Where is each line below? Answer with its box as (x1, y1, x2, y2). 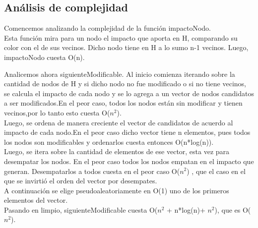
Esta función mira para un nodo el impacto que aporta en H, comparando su (4, 32, 238, 43)
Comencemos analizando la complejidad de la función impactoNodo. (4, 23, 211, 33)
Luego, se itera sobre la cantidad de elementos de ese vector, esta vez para (4, 146, 230, 157)
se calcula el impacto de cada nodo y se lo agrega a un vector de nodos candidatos (4, 88, 254, 98)
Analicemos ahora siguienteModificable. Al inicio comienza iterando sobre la (4, 68, 235, 79)
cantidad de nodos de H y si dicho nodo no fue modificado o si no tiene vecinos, (4, 78, 246, 89)
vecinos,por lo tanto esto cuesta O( (4, 107, 110, 117)
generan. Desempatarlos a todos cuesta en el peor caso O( (4, 166, 180, 176)
